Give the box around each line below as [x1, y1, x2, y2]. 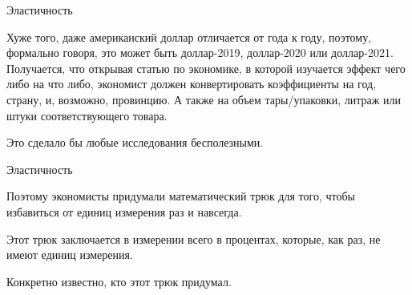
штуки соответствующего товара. [6, 107, 168, 123]
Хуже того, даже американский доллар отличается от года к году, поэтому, [6, 28, 372, 45]
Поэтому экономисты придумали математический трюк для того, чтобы [6, 188, 355, 204]
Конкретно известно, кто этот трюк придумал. [6, 273, 232, 289]
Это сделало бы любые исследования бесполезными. [6, 134, 264, 151]
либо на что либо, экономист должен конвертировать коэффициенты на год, [6, 75, 377, 92]
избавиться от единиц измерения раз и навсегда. [6, 203, 242, 220]
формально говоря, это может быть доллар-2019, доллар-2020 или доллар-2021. [6, 44, 394, 61]
